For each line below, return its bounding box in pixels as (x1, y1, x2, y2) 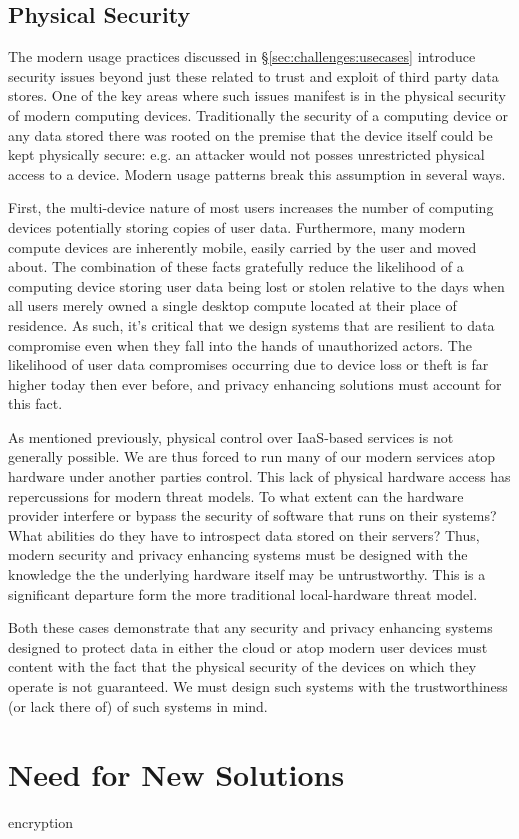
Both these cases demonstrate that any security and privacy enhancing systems (8, 617, 493, 638)
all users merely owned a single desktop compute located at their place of (8, 295, 457, 316)
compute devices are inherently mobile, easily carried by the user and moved (8, 236, 477, 257)
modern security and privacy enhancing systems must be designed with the (8, 544, 468, 565)
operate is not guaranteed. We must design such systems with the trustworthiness (8, 676, 508, 697)
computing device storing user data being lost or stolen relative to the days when (8, 275, 505, 296)
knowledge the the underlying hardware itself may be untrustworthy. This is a (8, 564, 486, 585)
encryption (8, 812, 74, 833)
